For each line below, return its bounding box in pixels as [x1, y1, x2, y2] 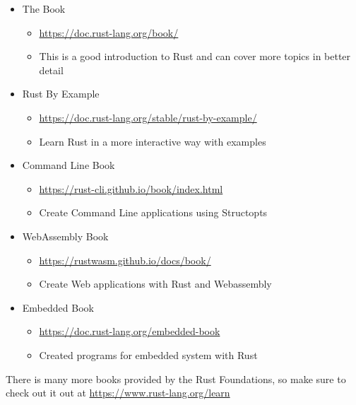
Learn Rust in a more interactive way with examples [39, 134, 266, 148]
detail [39, 62, 64, 77]
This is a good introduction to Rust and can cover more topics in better [39, 49, 351, 64]
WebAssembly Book [22, 228, 109, 243]
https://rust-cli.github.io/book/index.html [39, 181, 223, 196]
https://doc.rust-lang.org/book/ [39, 25, 179, 40]
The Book [22, 1, 66, 16]
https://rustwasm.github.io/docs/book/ [39, 252, 211, 267]
